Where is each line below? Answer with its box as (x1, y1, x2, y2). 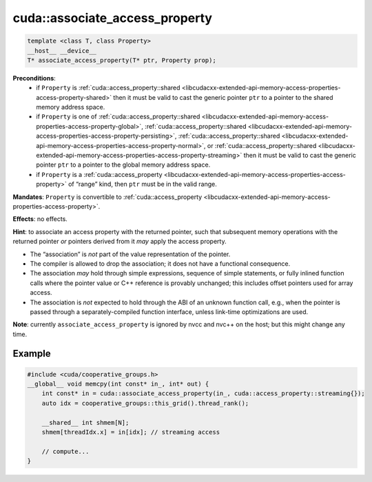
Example (12, 348, 51, 359)
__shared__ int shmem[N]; (41, 419, 130, 426)
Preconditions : (12, 74, 56, 82)
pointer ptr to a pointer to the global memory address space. (36, 160, 211, 169)
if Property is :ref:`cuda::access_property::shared (36, 83, 180, 92)
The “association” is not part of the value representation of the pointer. (30, 250, 231, 258)
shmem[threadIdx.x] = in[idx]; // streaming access (41, 428, 220, 437)
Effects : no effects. (12, 215, 68, 223)
